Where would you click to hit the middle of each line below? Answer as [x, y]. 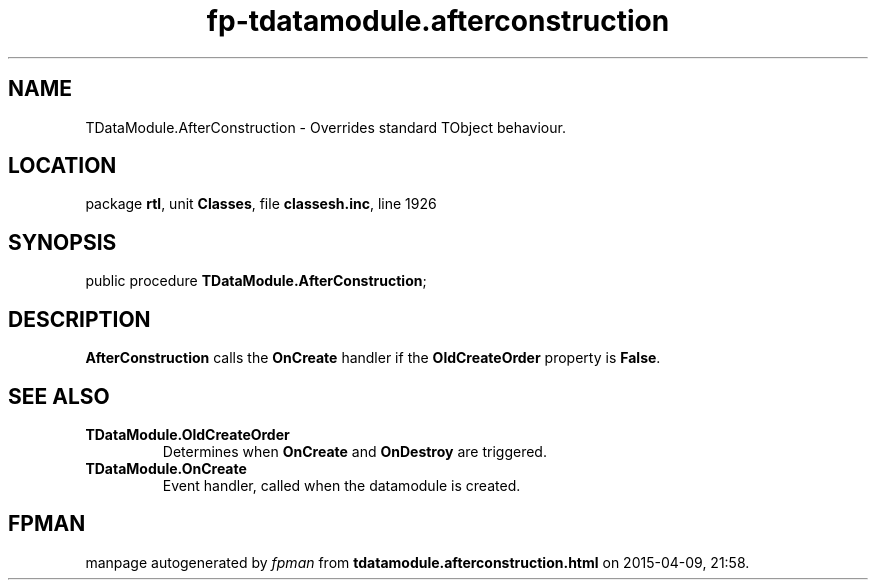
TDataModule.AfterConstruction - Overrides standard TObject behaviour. [325, 127]
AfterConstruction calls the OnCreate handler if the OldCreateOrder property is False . [373, 358]
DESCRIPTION [79, 319]
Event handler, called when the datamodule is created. [341, 485]
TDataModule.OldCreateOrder [187, 434]
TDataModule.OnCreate [166, 468]
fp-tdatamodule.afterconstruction [438, 21]
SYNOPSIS [62, 242]
